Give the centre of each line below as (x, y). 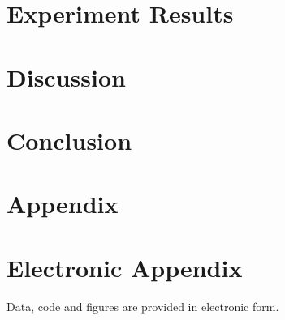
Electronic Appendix (125, 267)
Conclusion (69, 140)
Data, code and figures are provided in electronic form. (143, 306)
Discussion (66, 77)
